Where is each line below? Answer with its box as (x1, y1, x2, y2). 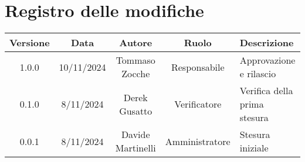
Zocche (121, 67, 150, 81)
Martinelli (115, 141, 156, 155)
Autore (119, 36, 152, 50)
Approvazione (239, 53, 296, 67)
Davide (121, 127, 150, 142)
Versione (9, 36, 50, 50)
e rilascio (239, 67, 276, 81)
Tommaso (116, 53, 155, 67)
